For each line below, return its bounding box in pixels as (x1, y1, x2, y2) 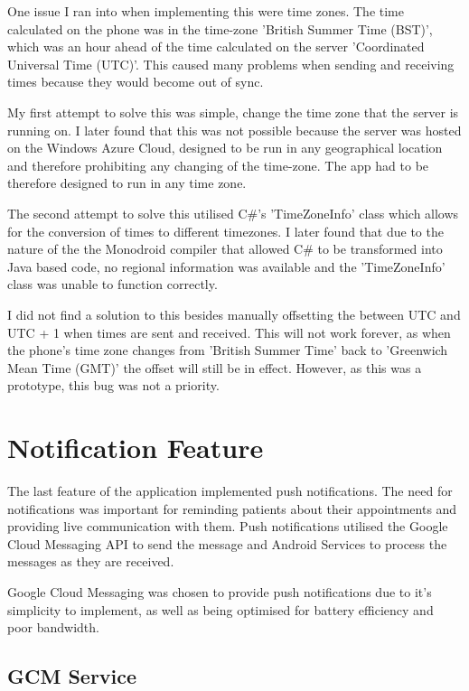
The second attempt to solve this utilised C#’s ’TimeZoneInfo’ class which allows (7, 203, 459, 222)
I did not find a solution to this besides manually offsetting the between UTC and (7, 304, 461, 323)
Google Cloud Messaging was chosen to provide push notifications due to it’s (7, 582, 432, 601)
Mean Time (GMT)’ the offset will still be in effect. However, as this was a (7, 358, 422, 377)
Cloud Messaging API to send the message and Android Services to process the (7, 534, 447, 553)
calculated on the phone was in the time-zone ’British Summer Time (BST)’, (7, 19, 433, 38)
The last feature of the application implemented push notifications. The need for (7, 481, 453, 500)
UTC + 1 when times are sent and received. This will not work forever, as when (7, 322, 451, 341)
